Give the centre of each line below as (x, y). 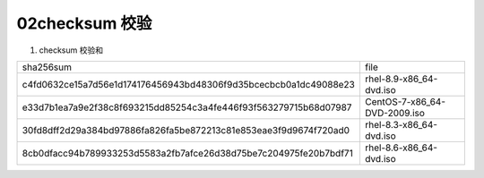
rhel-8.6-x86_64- (401, 148)
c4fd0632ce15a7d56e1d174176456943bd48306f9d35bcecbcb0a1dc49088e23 (189, 84)
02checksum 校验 (84, 23)
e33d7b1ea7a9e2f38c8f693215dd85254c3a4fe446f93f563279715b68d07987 (187, 107)
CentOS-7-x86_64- (405, 101)
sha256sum (47, 67)
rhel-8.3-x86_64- (401, 124)
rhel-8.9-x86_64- (401, 79)
